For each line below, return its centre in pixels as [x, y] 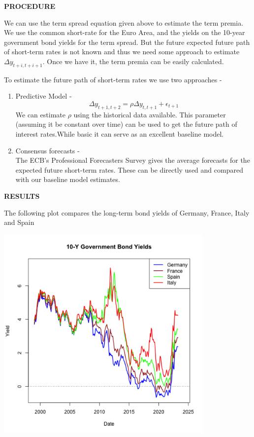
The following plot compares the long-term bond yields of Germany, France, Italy [127, 212]
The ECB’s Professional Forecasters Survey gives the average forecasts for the [133, 160]
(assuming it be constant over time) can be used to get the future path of [126, 124]
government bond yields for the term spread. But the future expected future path [127, 42]
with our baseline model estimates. [68, 179]
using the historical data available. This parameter [150, 114]
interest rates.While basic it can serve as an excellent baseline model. [120, 133]
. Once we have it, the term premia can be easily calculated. [133, 61]
